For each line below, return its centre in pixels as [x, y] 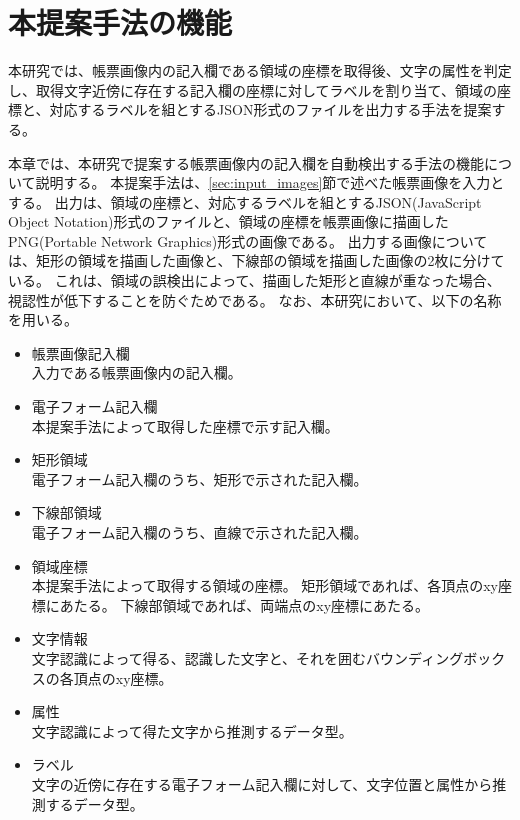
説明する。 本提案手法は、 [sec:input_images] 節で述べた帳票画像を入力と [270, 182]
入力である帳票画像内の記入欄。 [136, 372]
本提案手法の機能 [120, 22]
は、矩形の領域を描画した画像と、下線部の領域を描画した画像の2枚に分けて [256, 260]
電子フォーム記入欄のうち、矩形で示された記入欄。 [199, 478]
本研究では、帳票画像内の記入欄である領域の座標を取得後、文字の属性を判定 [260, 70]
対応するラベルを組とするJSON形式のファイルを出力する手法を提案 [270, 109]
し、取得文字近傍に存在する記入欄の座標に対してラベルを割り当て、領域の [252, 89]
